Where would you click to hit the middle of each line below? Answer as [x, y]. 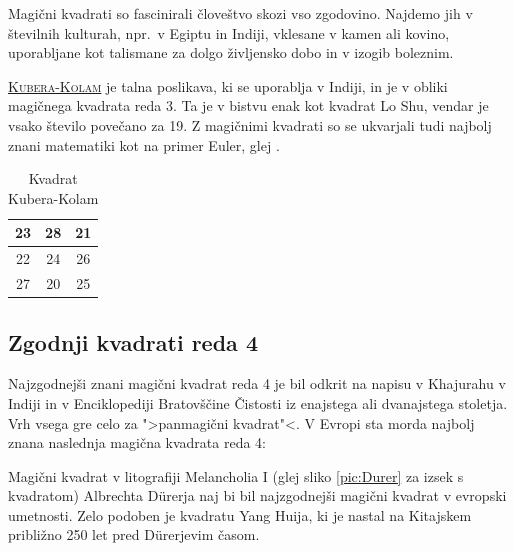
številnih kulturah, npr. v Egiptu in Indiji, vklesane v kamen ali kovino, [229, 32]
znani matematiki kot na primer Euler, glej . [144, 144]
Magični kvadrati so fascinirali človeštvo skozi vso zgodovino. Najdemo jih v [240, 13]
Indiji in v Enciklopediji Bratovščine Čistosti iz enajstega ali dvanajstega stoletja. [258, 402]
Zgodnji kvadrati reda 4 [133, 341]
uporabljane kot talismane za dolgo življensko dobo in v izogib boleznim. [231, 52]
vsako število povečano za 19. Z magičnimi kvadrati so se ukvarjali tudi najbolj [250, 124]
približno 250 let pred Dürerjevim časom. [134, 534]
